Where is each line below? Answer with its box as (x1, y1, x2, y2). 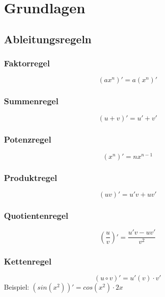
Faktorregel (4, 57, 50, 69)
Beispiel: (4, 282, 29, 292)
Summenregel (4, 95, 58, 107)
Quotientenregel (4, 209, 69, 222)
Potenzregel (4, 133, 52, 145)
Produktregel (4, 171, 57, 183)
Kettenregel (4, 255, 52, 267)
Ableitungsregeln (4, 31, 92, 46)
